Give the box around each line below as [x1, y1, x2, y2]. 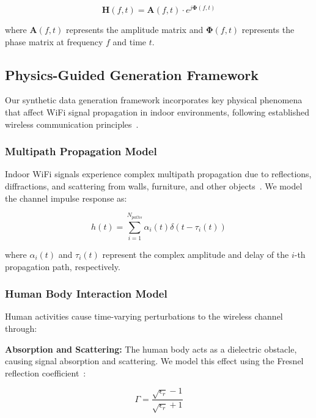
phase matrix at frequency [5, 35, 103, 48]
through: [5, 322, 37, 335]
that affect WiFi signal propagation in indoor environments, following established [5, 106, 310, 119]
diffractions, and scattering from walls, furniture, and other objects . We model [5, 180, 303, 193]
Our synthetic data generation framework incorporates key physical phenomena [5, 94, 303, 106]
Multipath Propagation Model [5, 144, 157, 159]
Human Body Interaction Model [5, 286, 167, 301]
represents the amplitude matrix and [65, 23, 204, 36]
